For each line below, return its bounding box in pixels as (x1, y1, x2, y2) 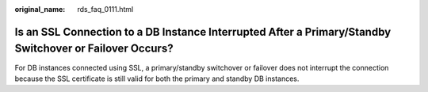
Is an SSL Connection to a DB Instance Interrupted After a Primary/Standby (14, 25, 392, 39)
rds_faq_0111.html (77, 5, 134, 13)
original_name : (14, 5, 66, 13)
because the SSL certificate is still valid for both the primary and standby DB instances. (14, 74, 300, 83)
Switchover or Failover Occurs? (14, 42, 174, 56)
